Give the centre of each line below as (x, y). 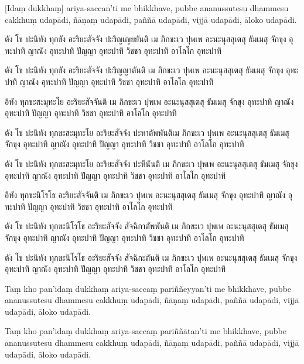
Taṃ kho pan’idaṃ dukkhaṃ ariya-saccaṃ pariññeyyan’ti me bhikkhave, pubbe (148, 288)
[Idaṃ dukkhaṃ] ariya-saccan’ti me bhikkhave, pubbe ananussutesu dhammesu (147, 8)
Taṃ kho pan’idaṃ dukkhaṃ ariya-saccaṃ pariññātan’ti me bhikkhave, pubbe (146, 331)
